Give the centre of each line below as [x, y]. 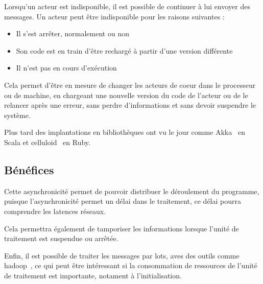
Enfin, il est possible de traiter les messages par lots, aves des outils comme [122, 255]
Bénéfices [29, 169]
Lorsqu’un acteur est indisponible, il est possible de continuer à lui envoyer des [127, 6]
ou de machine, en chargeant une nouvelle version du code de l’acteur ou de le [126, 95]
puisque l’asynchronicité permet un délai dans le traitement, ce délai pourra [123, 201]
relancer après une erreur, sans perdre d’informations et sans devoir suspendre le [130, 105]
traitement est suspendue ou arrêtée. [61, 238]
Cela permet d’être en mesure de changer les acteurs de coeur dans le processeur [130, 85]
